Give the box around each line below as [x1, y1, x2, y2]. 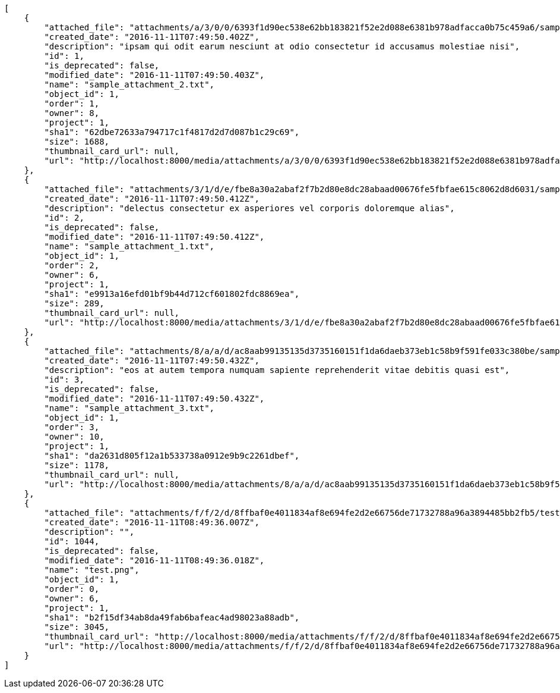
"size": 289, [44, 299, 105, 308]
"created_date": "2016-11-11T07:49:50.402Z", [44, 32, 260, 42]
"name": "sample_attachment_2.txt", [44, 80, 215, 89]
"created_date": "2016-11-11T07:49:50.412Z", [44, 194, 260, 203]
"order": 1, [44, 99, 100, 108]
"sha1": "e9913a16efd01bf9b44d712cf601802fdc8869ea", [44, 289, 300, 299]
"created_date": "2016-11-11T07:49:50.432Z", [44, 356, 260, 365]
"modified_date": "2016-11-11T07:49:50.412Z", [44, 232, 265, 242]
